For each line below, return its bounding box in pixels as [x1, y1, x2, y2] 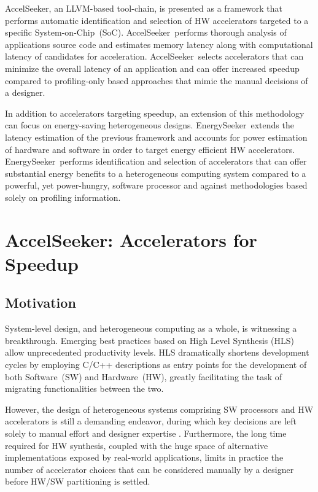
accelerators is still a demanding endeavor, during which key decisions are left [5, 415, 297, 428]
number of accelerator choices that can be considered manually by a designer [5, 463, 294, 475]
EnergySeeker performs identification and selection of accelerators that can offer [5, 155, 307, 168]
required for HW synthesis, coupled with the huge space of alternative [5, 439, 268, 451]
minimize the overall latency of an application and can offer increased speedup [5, 61, 300, 74]
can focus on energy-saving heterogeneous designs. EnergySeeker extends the [5, 119, 294, 131]
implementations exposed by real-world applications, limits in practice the [5, 451, 284, 464]
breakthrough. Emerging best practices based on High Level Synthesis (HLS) [5, 334, 294, 346]
